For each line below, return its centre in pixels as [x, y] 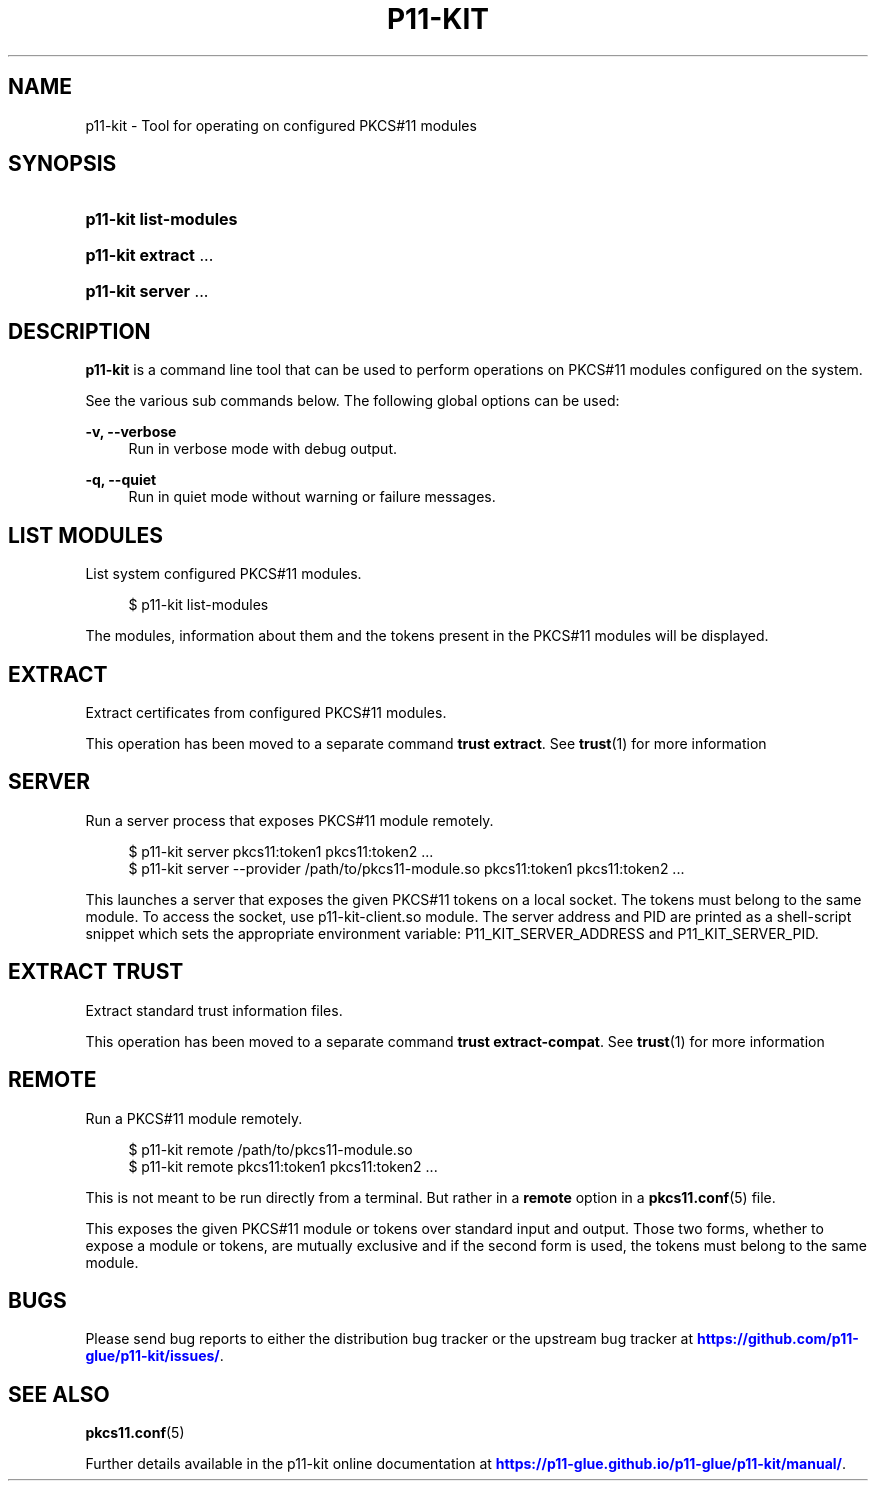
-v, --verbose [131, 432]
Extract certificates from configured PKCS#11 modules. [266, 712]
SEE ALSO [59, 1394]
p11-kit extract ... [149, 255]
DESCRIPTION [79, 331]
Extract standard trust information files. [214, 1010]
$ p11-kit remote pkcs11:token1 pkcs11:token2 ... [283, 1166]
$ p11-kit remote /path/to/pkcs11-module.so [270, 1149]
